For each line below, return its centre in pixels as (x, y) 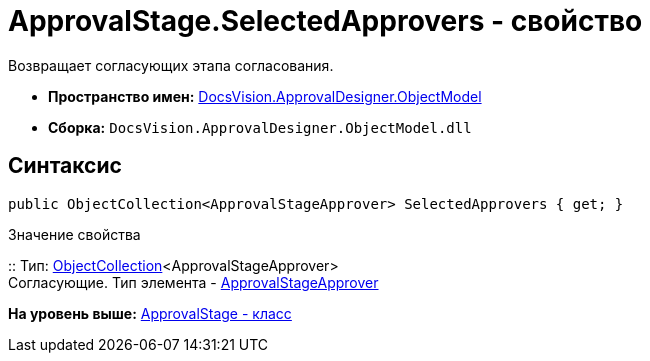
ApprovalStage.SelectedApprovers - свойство (325, 21)
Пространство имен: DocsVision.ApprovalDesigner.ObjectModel (265, 96)
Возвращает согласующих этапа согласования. (171, 65)
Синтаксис (65, 166)
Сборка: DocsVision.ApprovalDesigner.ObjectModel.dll (260, 127)
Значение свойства (74, 234)
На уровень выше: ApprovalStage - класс (150, 313)
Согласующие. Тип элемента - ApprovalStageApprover (193, 282)
